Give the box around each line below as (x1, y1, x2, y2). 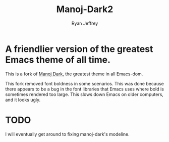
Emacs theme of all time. (5, 54, 111, 65)
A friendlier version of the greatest (5, 43, 153, 55)
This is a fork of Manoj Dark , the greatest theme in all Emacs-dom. (5, 71, 143, 77)
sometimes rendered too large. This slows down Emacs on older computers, (5, 91, 164, 97)
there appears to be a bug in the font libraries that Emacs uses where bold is (5, 86, 164, 92)
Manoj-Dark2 (56, 4, 114, 15)
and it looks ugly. (5, 97, 41, 103)
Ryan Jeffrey (71, 20, 98, 26)
